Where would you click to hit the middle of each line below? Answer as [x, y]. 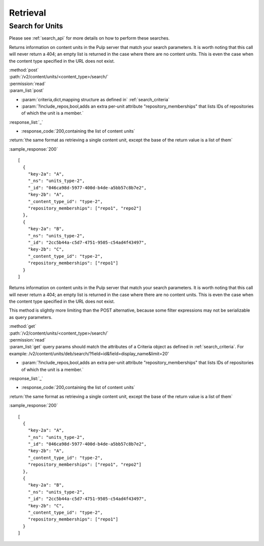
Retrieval [28, 13]
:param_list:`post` [26, 91]
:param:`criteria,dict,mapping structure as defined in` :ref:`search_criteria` [95, 99]
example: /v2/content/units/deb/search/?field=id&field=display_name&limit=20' [89, 353]
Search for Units [36, 26]
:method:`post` [24, 70]
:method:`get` [23, 326]
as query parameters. [31, 317]
